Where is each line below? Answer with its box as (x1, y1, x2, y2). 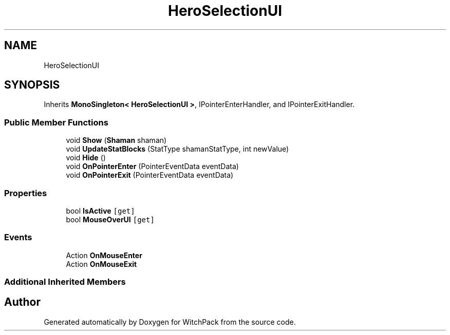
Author (4, 296, 41, 309)
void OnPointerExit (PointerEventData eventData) (66, 171, 234, 180)
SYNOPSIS (4, 78, 60, 92)
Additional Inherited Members (4, 277, 126, 287)
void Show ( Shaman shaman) (66, 136, 167, 145)
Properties (4, 187, 47, 198)
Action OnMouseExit (66, 259, 137, 268)
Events (4, 232, 32, 243)
